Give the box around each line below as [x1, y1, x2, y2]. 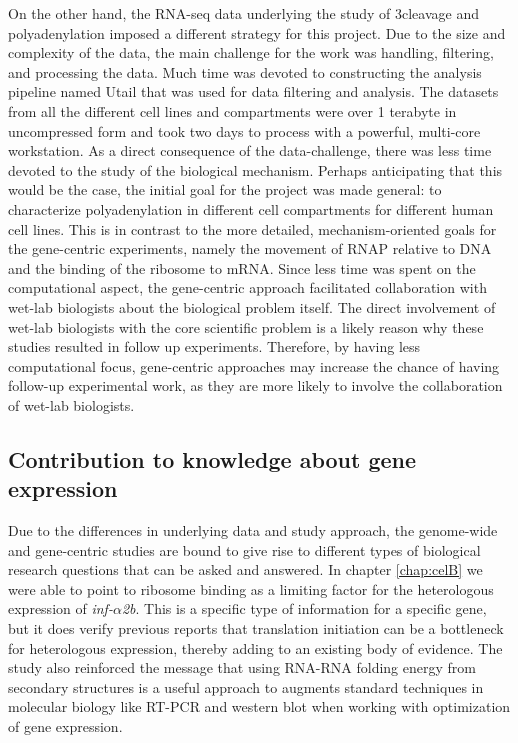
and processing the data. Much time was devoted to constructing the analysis [8, 61, 482, 82]
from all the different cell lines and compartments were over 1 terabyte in [8, 100, 457, 121]
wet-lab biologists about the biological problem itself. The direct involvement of [8, 296, 496, 317]
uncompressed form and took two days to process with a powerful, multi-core [8, 120, 481, 141]
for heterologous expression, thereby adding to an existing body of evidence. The [8, 637, 503, 658]
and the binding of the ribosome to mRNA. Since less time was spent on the [8, 257, 476, 278]
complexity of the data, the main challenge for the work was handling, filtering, [8, 42, 494, 63]
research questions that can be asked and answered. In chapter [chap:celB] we [8, 559, 483, 580]
